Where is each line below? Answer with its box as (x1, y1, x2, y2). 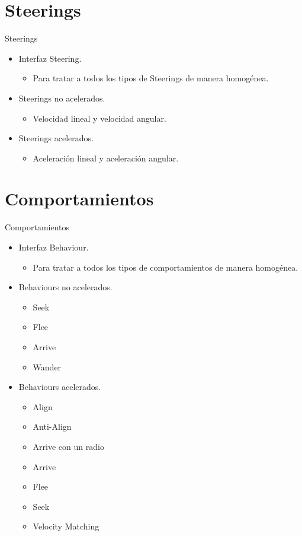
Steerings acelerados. (18, 132, 94, 144)
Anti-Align (33, 420, 72, 433)
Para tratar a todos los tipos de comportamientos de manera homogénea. (33, 261, 298, 273)
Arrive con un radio (33, 440, 104, 452)
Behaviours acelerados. (18, 380, 101, 393)
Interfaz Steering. (18, 52, 82, 64)
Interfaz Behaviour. (18, 241, 89, 253)
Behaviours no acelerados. (18, 281, 113, 293)
